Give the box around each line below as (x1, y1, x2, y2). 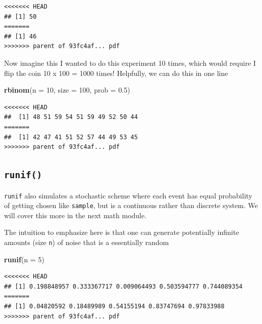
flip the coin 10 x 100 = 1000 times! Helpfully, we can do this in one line (4, 67, 228, 78)
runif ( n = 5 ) (4, 254, 44, 264)
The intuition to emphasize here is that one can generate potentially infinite (4, 227, 239, 237)
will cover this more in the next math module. (4, 210, 147, 220)
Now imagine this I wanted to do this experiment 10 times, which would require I (4, 57, 256, 68)
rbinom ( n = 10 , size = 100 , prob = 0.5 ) (4, 85, 130, 95)
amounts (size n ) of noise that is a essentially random (4, 237, 169, 247)
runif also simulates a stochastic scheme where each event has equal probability (4, 190, 252, 200)
